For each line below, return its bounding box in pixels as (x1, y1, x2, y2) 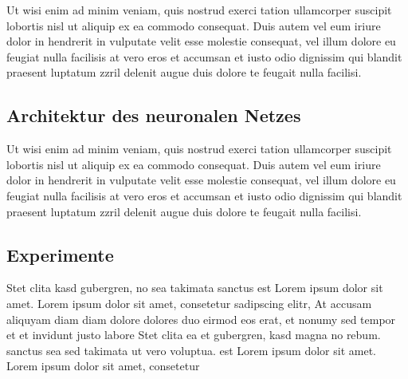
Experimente (6, 242, 114, 266)
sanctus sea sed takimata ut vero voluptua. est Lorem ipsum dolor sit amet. (6, 341, 376, 358)
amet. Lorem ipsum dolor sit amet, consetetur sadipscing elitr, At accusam (6, 294, 372, 311)
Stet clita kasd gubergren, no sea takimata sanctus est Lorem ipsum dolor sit (6, 279, 383, 296)
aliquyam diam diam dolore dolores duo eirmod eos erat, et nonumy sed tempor (6, 310, 396, 327)
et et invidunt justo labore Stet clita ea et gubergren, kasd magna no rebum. (6, 326, 381, 343)
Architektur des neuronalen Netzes (6, 103, 301, 128)
